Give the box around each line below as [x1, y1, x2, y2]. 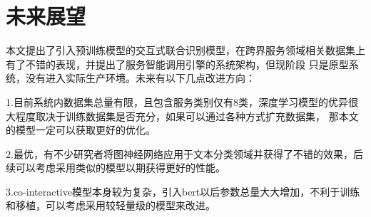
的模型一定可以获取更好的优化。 [6, 122, 156, 137]
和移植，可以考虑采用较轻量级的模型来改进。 [6, 198, 215, 213]
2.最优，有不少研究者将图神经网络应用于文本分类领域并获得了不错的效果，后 [6, 146, 363, 161]
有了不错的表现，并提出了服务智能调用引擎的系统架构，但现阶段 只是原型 [6, 56, 349, 71]
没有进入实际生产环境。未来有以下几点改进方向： [25, 70, 255, 85]
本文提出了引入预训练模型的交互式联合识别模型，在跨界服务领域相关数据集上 [6, 43, 365, 58]
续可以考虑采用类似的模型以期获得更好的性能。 [6, 160, 225, 175]
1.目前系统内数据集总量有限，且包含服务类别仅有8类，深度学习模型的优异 [6, 94, 348, 109]
